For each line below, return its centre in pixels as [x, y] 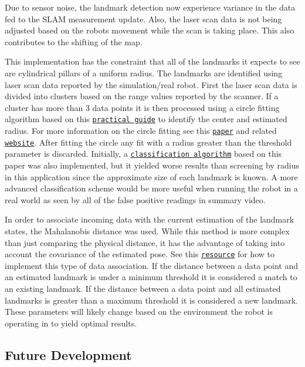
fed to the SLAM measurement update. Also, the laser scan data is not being [143, 18]
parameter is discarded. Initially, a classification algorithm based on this [143, 154]
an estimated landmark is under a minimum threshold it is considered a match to [151, 277]
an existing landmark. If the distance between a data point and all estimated [143, 288]
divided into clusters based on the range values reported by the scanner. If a [142, 96]
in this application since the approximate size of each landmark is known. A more [151, 176]
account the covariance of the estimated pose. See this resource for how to [140, 254]
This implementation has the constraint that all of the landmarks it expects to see [152, 61]
